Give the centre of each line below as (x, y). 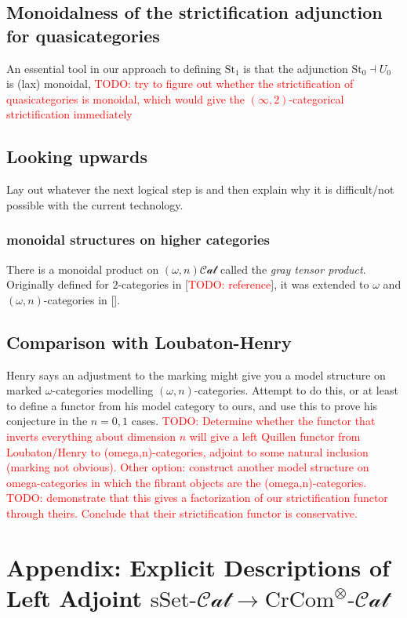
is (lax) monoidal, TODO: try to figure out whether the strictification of (180, 84)
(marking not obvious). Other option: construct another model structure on (188, 467)
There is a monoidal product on (83, 269)
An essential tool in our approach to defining (114, 68)
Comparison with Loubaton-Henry (149, 342)
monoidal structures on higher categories (138, 240)
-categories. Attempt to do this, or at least (296, 390)
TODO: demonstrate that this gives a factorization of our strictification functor (197, 498)
